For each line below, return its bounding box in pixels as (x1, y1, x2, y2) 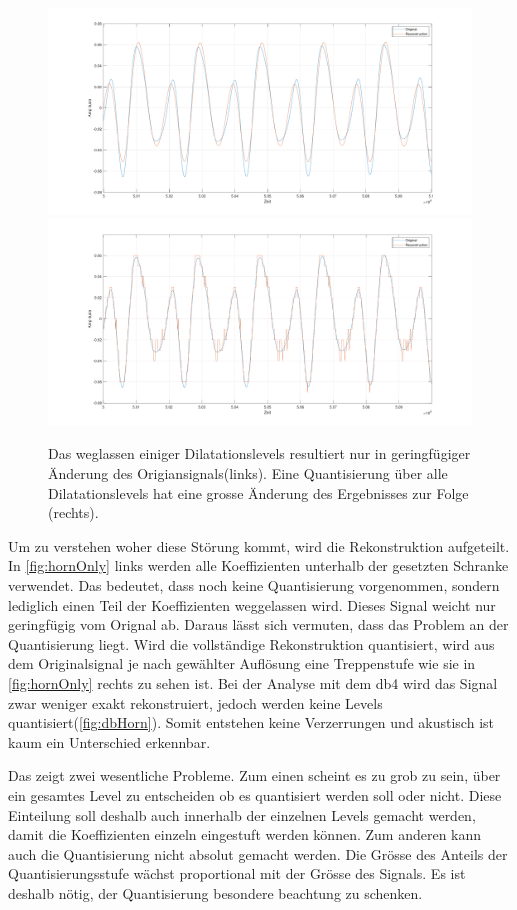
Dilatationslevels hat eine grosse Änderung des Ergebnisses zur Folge (48, 482, 469, 503)
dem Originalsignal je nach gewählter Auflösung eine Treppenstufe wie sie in (8, 653, 476, 674)
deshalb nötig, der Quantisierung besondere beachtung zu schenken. (8, 882, 423, 903)
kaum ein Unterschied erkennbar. (8, 731, 211, 752)
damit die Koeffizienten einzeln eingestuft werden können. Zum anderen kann (8, 824, 482, 845)
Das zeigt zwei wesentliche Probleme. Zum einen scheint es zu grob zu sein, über (8, 765, 501, 786)
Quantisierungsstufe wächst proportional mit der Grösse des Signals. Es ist (8, 863, 466, 884)
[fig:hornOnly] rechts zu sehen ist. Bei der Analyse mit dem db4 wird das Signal (8, 672, 498, 693)
